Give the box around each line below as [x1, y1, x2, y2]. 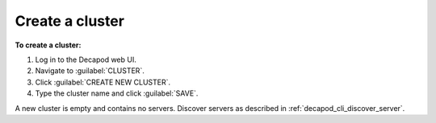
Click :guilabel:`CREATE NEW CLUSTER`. [35, 77, 171, 87]
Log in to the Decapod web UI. [35, 55, 136, 64]
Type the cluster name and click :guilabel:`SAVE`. [35, 88, 199, 98]
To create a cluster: [15, 40, 82, 50]
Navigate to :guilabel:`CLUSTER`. [35, 66, 145, 76]
